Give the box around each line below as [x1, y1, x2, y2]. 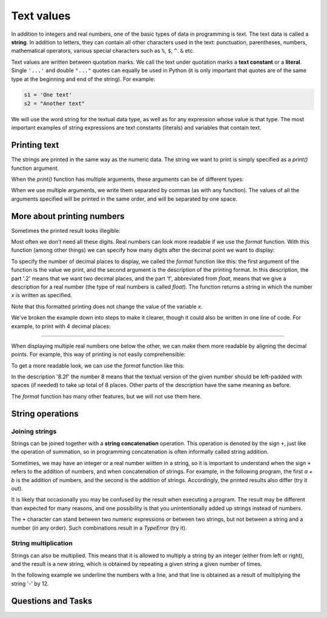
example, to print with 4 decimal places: [11, 322, 111, 330]
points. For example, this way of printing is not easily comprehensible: [11, 351, 186, 358]
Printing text [11, 140, 59, 150]
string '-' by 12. [11, 580, 49, 587]
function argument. [11, 164, 59, 172]
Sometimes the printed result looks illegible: [11, 227, 121, 234]
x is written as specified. [11, 292, 73, 299]
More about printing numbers [11, 211, 125, 221]
